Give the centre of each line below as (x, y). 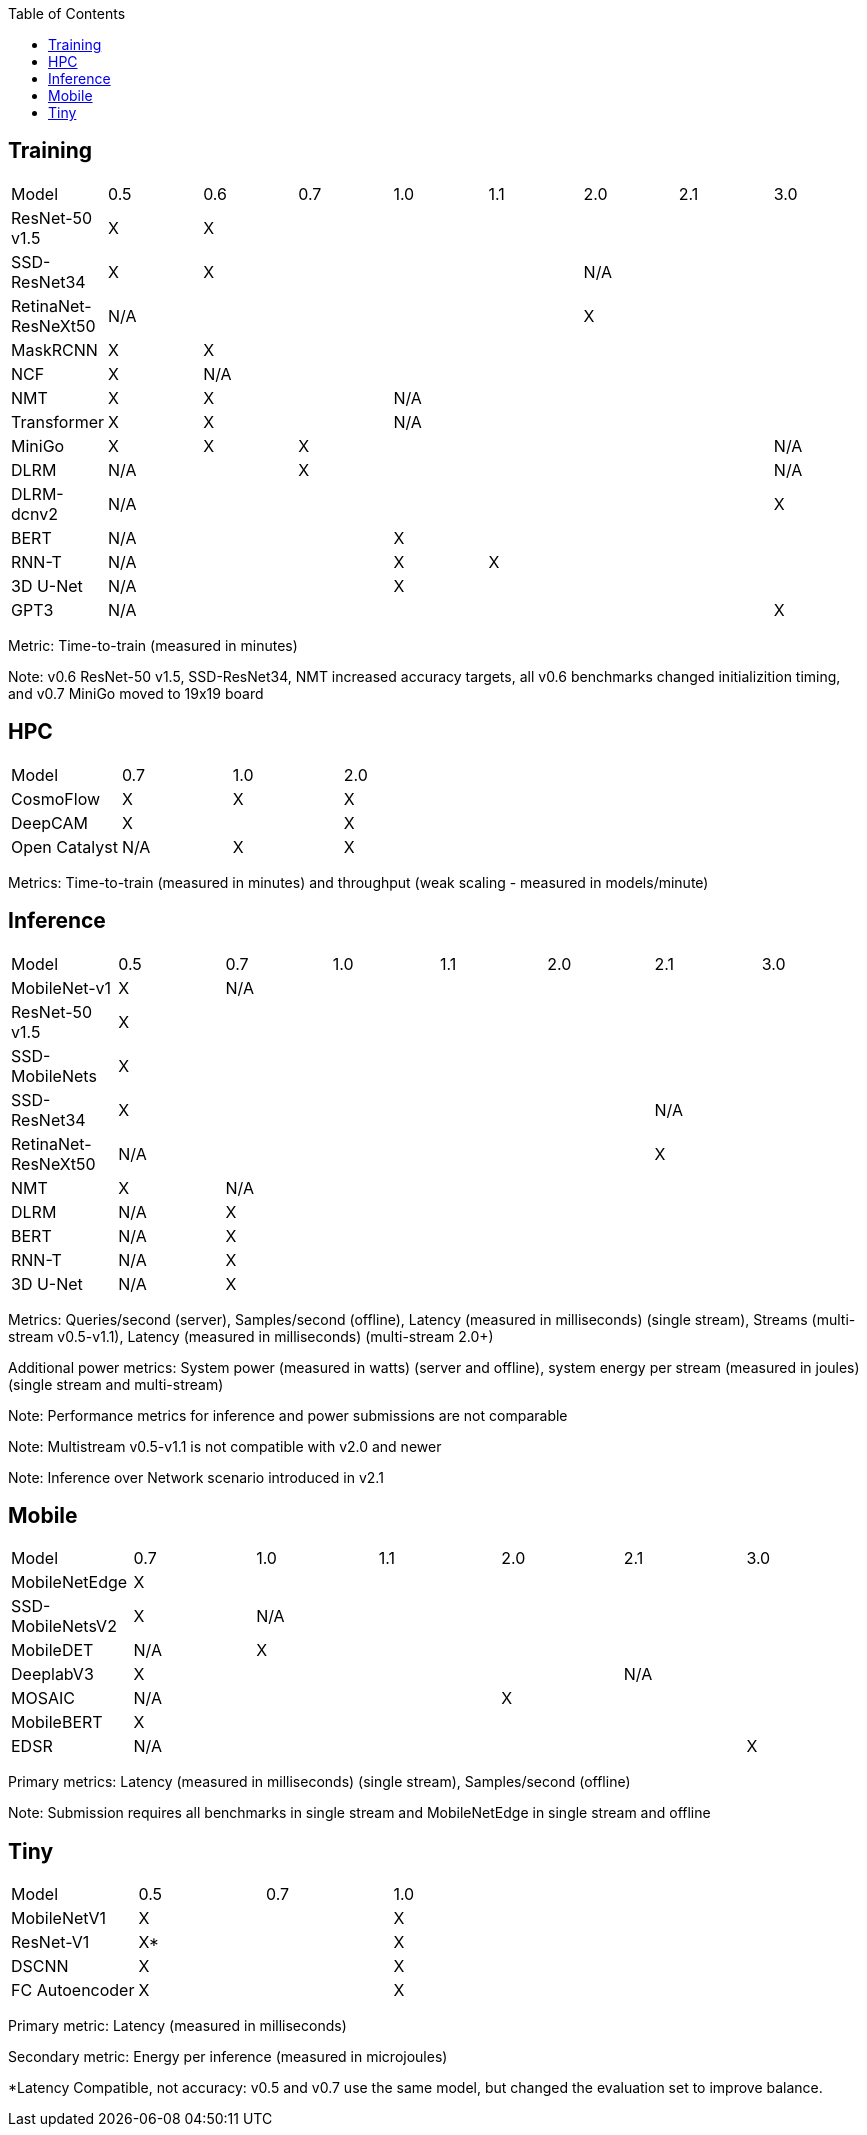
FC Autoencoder (73, 1990)
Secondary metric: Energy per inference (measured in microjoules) (228, 2057)
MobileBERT (57, 1722)
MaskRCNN (54, 349)
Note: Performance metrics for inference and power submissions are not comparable (288, 1415)
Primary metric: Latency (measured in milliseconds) (177, 2026)
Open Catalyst (64, 846)
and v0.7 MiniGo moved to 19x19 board (136, 693)
